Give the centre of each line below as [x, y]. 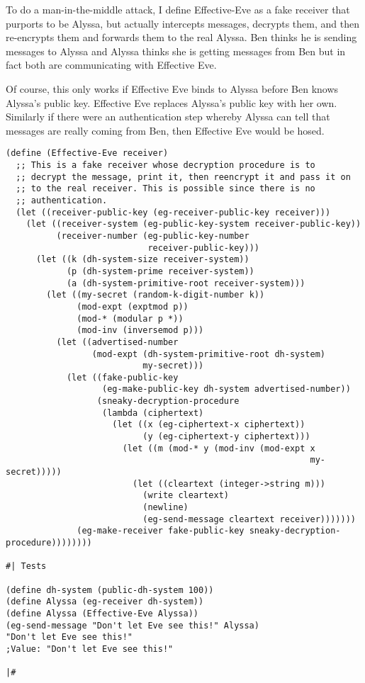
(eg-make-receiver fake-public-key [161, 531]
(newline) [165, 508]
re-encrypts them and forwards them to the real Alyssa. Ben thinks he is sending [181, 37]
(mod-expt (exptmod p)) [133, 306]
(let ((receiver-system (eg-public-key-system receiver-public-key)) [193, 224]
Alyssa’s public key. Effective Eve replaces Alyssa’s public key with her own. [172, 102]
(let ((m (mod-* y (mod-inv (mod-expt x [219, 448]
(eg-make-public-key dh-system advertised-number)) [226, 389]
